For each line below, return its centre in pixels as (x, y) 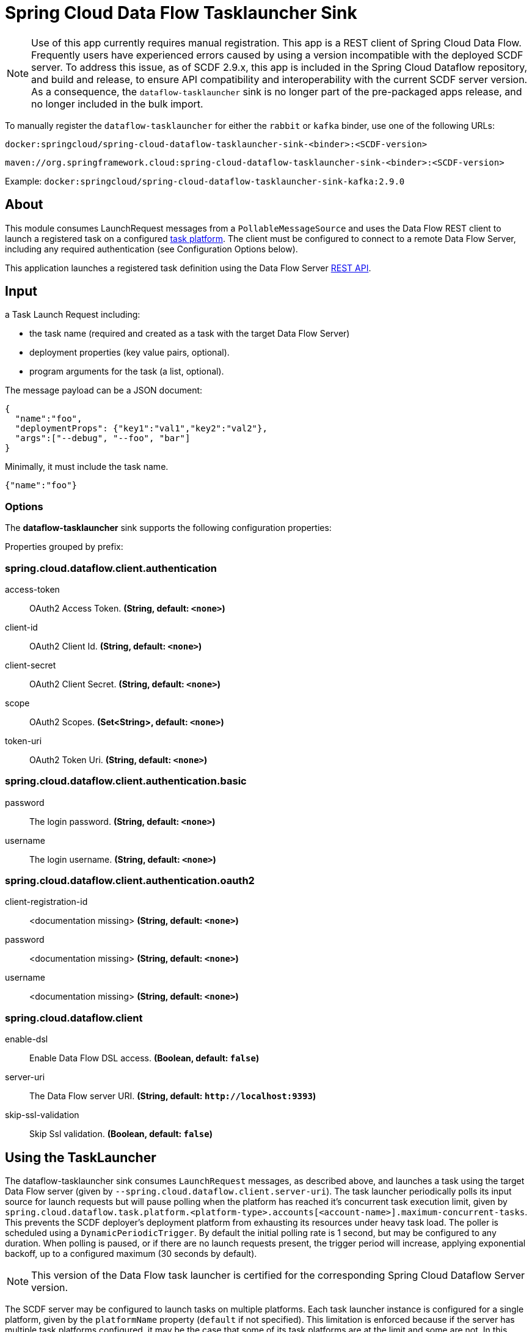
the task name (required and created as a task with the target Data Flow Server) (190, 334)
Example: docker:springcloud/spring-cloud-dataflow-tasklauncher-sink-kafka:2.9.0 (205, 181)
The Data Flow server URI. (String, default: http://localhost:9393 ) (173, 1096)
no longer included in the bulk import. (117, 104)
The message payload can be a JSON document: (104, 390)
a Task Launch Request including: (73, 315)
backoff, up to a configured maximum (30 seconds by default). (131, 1254)
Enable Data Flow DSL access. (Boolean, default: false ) (144, 1058)
